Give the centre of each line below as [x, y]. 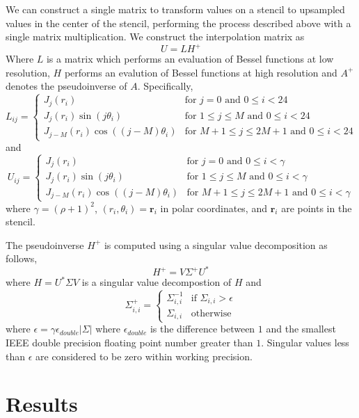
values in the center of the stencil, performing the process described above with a [178, 23]
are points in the [317, 208]
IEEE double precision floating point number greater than [129, 342]
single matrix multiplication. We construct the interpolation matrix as [155, 37]
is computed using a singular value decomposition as [216, 244]
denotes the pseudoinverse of [66, 86]
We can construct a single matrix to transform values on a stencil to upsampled [175, 9]
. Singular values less [305, 342]
